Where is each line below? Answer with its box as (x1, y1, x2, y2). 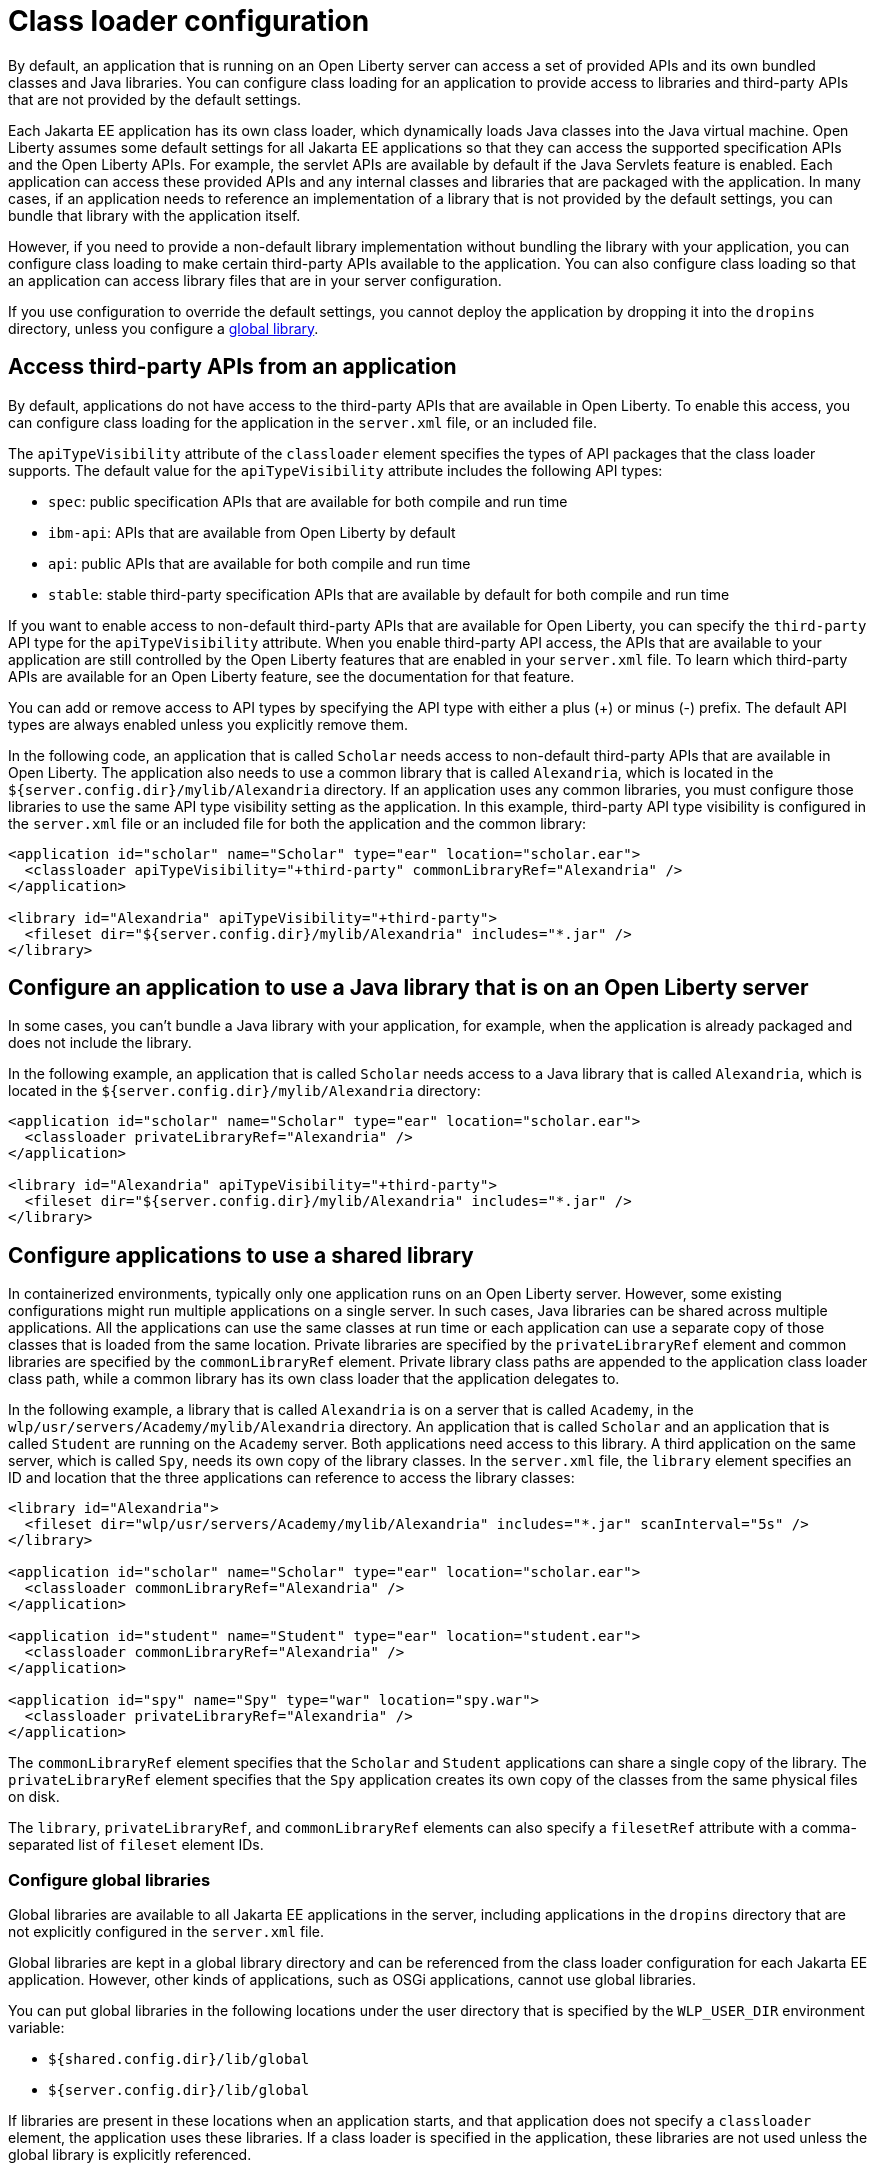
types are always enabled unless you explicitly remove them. (8, 715, 408, 733)
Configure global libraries (8, 1869, 211, 1890)
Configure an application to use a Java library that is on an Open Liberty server (8, 975, 809, 1001)
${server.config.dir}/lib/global (48, 2082, 310, 2099)
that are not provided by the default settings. (8, 90, 302, 108)
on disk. (8, 1788, 60, 1806)
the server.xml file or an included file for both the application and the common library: (8, 814, 587, 832)
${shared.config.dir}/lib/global (48, 2051, 310, 2068)
